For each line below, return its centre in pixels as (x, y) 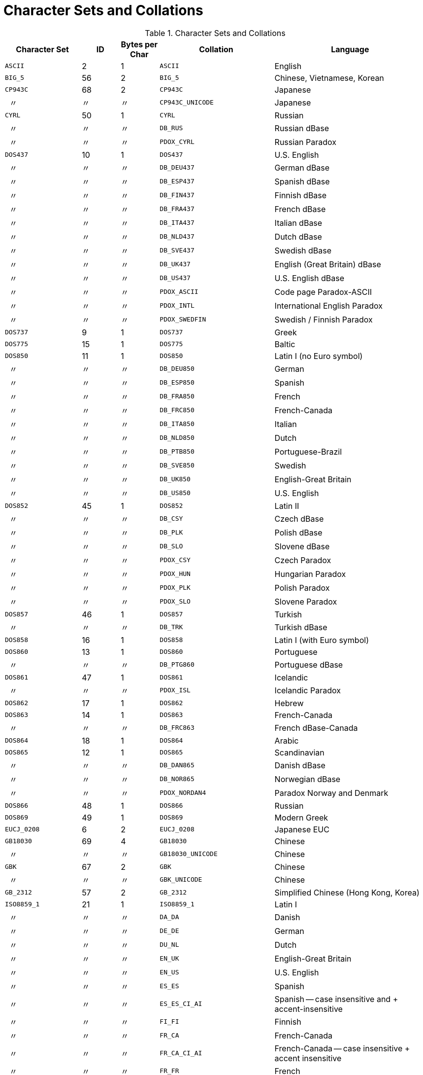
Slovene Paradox (306, 601)
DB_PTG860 (177, 665)
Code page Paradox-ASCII (323, 292)
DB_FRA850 (177, 396)
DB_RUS (171, 128)
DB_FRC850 (177, 410)
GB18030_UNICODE (189, 854)
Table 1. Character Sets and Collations (215, 33)
